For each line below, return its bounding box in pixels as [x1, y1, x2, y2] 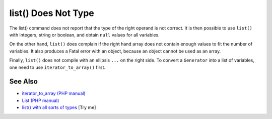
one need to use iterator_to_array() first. [9, 64, 106, 70]
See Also [9, 77, 38, 86]
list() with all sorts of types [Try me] [22, 104, 96, 110]
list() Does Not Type [9, 7, 94, 18]
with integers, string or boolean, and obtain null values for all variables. [9, 31, 160, 37]
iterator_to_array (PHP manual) [22, 90, 86, 96]
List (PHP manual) [22, 97, 59, 103]
